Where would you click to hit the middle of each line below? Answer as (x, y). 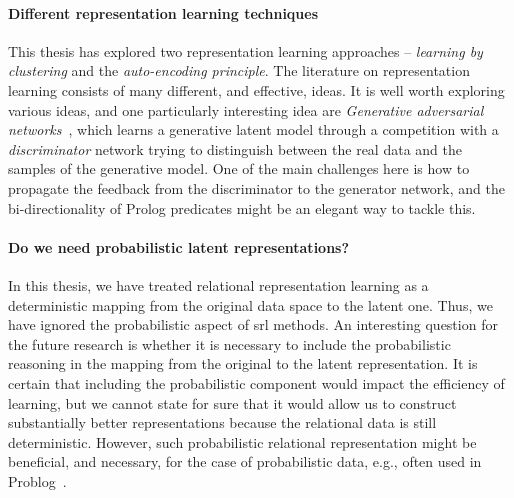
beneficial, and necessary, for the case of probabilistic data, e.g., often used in (245, 461)
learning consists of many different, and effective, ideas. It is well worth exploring (256, 89)
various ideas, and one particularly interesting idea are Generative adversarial (246, 109)
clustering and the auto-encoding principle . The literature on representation (239, 70)
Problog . (37, 480)
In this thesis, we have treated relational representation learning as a (218, 284)
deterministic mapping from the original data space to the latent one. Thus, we (250, 304)
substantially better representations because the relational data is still (222, 422)
